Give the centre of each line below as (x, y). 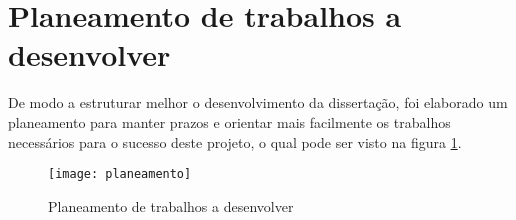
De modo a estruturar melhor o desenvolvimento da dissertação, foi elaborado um (258, 102)
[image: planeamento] (120, 174)
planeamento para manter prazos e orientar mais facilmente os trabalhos (229, 121)
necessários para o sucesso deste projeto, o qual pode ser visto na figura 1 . (235, 141)
